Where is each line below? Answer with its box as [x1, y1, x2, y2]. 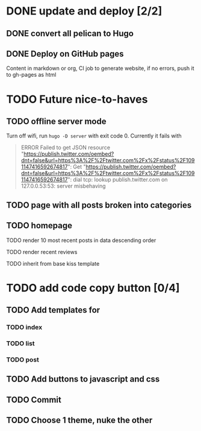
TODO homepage [6, 220, 72, 231]
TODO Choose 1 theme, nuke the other [6, 415, 153, 426]
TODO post [6, 355, 39, 363]
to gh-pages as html [6, 71, 57, 78]
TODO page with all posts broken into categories [6, 200, 192, 210]
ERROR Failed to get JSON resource [20, 144, 110, 152]
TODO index [6, 323, 43, 331]
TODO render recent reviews [6, 248, 78, 255]
